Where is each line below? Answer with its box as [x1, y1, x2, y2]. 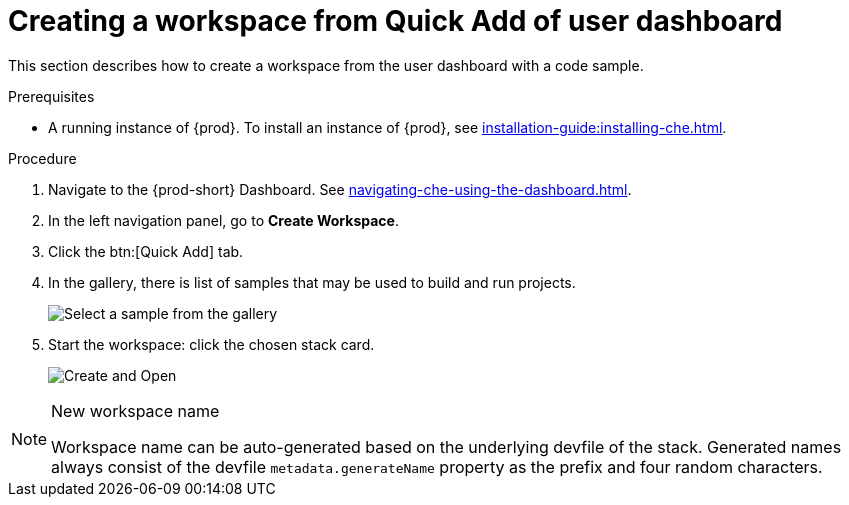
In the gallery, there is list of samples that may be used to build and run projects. [48, 273, 576, 291]
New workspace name [51, 400, 220, 421]
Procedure [8, 149, 77, 167]
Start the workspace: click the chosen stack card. [48, 335, 375, 353]
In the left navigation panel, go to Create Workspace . [48, 211, 399, 229]
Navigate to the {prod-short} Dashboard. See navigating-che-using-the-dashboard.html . [48, 180, 632, 198]
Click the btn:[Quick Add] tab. [48, 242, 244, 260]
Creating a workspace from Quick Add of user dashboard [8, 4, 783, 38]
